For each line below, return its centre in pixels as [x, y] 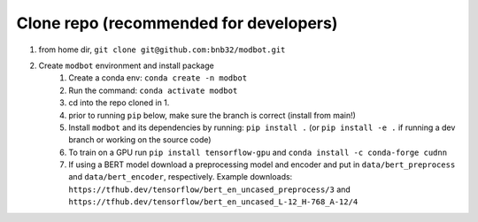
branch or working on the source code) [140, 140]
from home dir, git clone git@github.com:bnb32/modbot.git [162, 50]
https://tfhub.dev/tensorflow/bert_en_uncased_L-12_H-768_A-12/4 [213, 202]
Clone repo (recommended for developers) [177, 23]
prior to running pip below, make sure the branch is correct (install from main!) [212, 115]
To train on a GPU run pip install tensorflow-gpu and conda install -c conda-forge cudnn [258, 152]
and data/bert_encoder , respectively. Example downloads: [181, 177]
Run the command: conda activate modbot [153, 90]
